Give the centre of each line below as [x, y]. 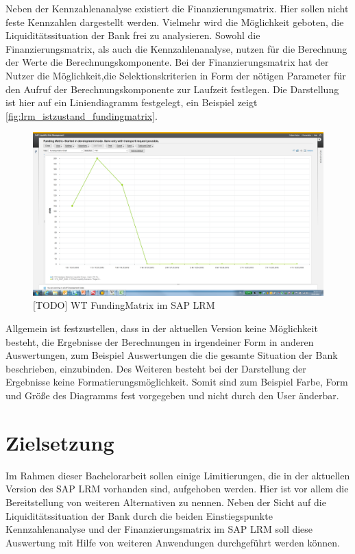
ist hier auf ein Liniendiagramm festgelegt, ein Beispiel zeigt [132, 102]
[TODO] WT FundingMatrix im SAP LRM [124, 305]
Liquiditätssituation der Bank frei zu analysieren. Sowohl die [133, 35]
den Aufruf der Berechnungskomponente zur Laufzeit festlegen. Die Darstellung [172, 89]
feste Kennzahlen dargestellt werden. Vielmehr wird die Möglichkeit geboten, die [175, 22]
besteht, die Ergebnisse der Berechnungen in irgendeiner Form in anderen [160, 341]
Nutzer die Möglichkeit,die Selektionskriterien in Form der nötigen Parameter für [176, 75]
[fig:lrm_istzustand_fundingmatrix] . [82, 115]
